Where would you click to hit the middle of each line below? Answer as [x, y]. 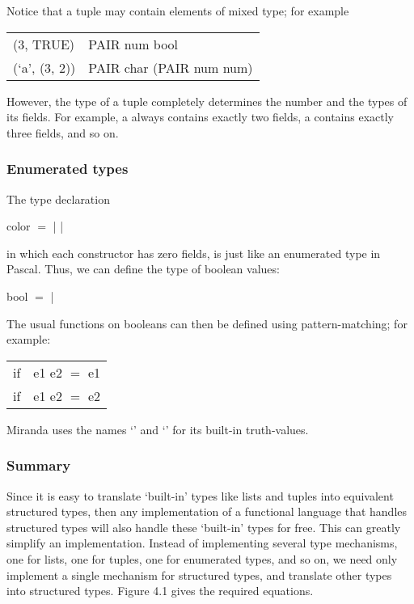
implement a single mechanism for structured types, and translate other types [199, 574]
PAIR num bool [133, 44]
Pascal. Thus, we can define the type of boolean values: [143, 269]
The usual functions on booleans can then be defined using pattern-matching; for [207, 323]
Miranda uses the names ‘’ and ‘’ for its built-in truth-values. [158, 429]
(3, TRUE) [44, 44]
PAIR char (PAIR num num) [171, 67]
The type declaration [58, 199]
